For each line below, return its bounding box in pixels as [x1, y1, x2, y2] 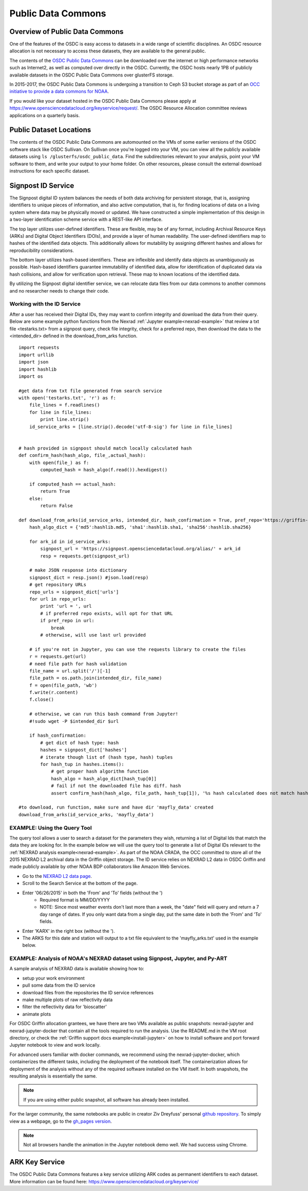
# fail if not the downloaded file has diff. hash [51, 783, 181, 789]
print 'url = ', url [40, 603, 92, 609]
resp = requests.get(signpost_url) [40, 553, 130, 559]
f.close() [29, 697, 54, 703]
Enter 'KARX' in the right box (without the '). [22, 928, 115, 934]
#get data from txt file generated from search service [18, 388, 162, 394]
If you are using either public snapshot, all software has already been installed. [23, 1097, 190, 1103]
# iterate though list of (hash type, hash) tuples [40, 754, 173, 760]
